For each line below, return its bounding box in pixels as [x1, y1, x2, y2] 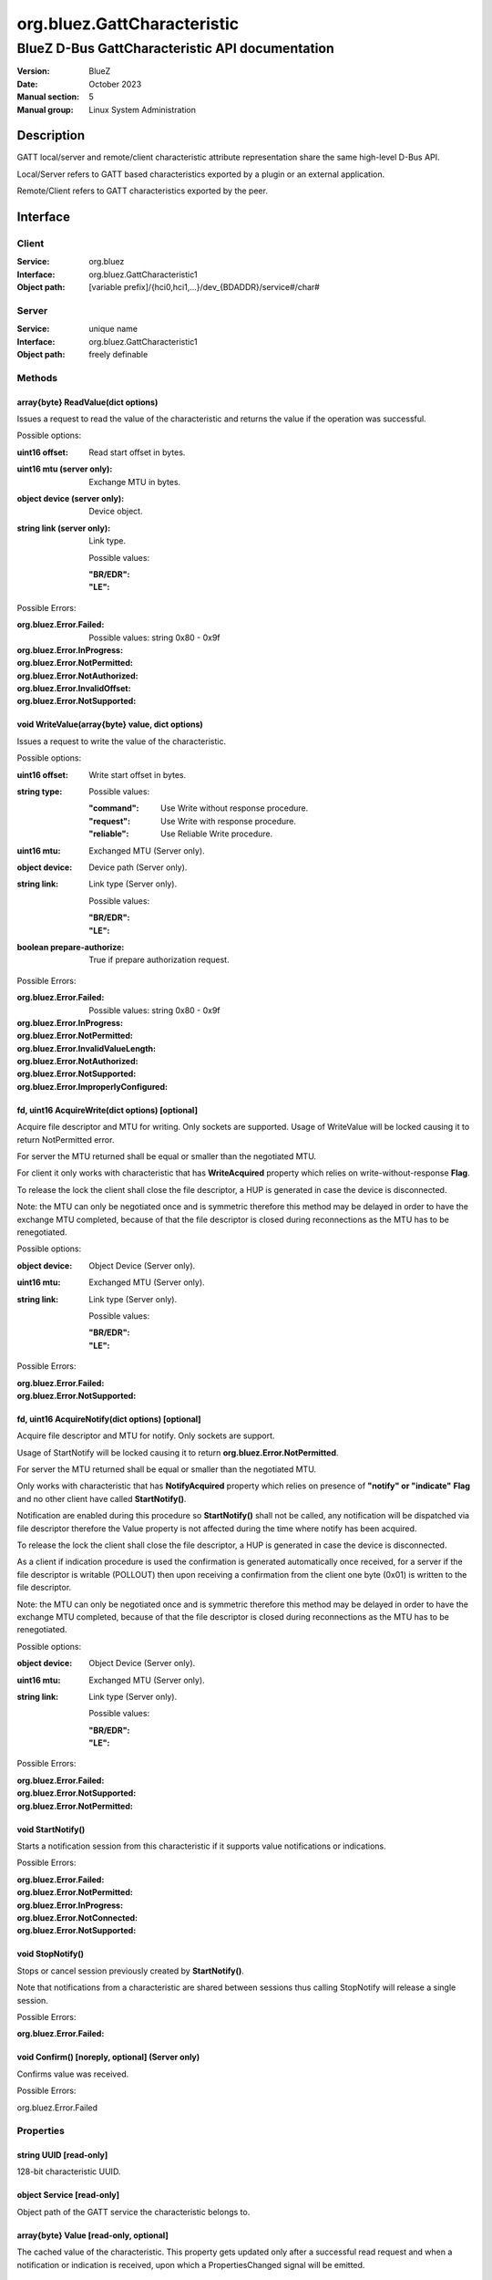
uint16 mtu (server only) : [16, 463, 113, 474]
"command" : [88, 803, 139, 814]
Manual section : [16, 91, 80, 102]
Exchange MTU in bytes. [88, 476, 181, 487]
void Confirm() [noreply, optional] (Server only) [16, 2052, 200, 2063]
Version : [16, 66, 50, 77]
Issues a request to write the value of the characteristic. [16, 735, 227, 747]
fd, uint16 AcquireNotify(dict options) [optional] [16, 1414, 201, 1425]
